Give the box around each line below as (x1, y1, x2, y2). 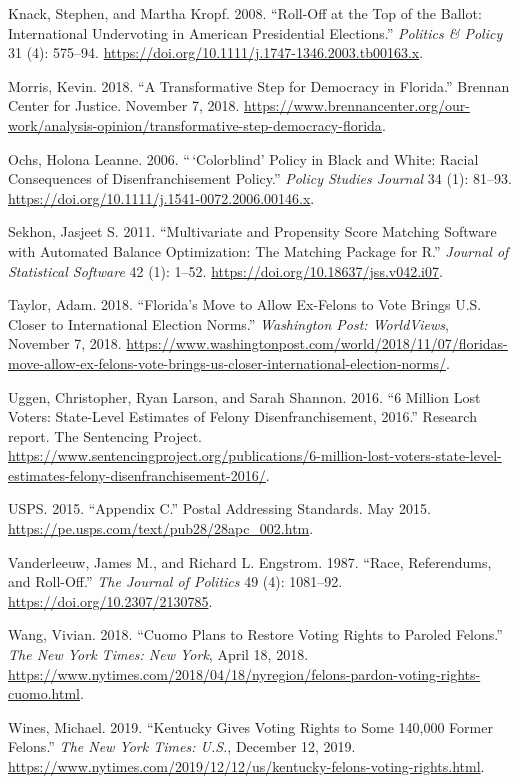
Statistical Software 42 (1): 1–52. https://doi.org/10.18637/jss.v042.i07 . (8, 260, 443, 281)
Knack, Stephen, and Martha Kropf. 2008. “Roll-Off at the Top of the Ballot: (8, 3, 482, 23)
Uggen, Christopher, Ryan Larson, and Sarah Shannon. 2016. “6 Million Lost (8, 386, 481, 407)
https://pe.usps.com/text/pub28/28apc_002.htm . (8, 518, 314, 539)
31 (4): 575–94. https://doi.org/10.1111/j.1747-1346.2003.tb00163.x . (8, 42, 424, 63)
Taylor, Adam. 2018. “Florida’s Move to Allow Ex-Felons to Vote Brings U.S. (8, 294, 482, 315)
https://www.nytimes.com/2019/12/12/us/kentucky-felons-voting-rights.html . (8, 756, 485, 776)
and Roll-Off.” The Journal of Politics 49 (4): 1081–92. (8, 571, 343, 592)
